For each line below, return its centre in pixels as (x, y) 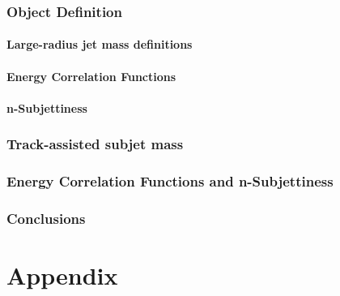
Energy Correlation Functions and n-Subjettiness (170, 181)
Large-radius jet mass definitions (100, 44)
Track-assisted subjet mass (95, 144)
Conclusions (46, 219)
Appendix (62, 275)
